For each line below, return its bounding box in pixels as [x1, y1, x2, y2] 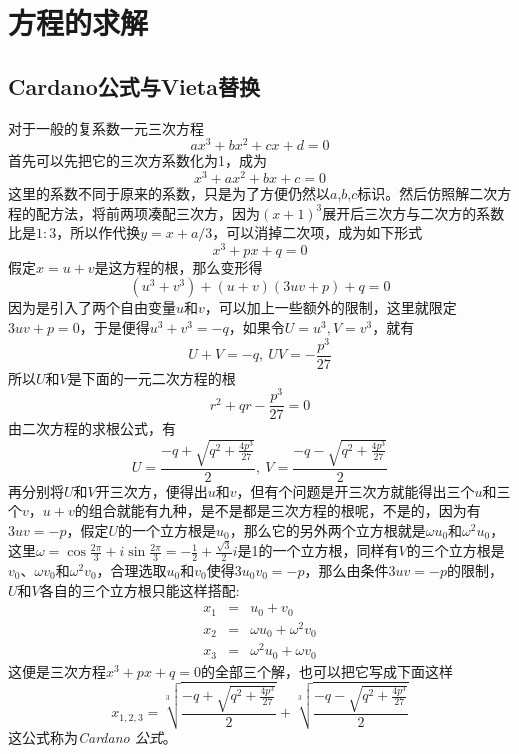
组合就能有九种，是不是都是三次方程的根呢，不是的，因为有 [88, 500, 481, 521]
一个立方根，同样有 [272, 540, 399, 561]
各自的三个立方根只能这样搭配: [39, 579, 240, 600]
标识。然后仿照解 [357, 182, 470, 203]
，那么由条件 [304, 559, 389, 580]
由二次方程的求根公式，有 [8, 418, 176, 439]
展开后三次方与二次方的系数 [322, 202, 505, 223]
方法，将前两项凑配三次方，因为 [49, 202, 260, 223]
